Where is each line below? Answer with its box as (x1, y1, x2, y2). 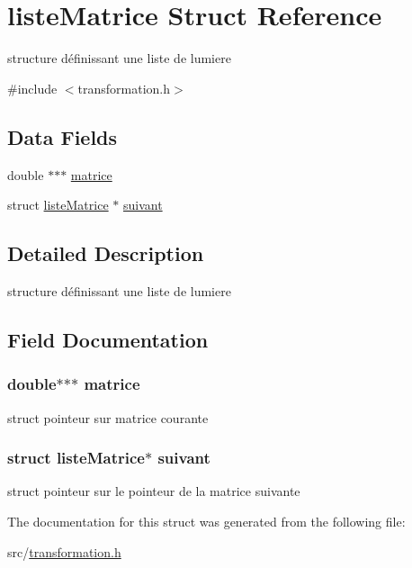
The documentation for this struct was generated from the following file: (7, 511, 406, 530)
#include (7, 78, 58, 97)
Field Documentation (7, 325, 209, 353)
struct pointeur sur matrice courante (7, 408, 209, 427)
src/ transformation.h (7, 542, 121, 561)
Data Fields (7, 122, 118, 150)
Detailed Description (7, 239, 204, 267)
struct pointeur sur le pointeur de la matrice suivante (7, 482, 300, 500)
